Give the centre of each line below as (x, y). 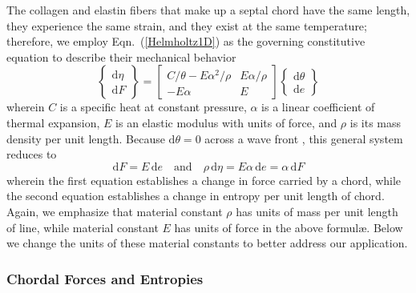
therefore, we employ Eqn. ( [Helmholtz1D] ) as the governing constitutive (186, 41)
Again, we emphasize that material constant (115, 211)
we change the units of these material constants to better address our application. (207, 243)
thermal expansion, (53, 122)
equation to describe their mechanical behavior (121, 56)
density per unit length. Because (86, 138)
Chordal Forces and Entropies (105, 278)
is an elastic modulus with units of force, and (226, 122)
